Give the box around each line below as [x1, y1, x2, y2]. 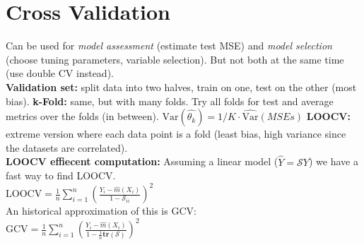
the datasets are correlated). [6, 140, 128, 155]
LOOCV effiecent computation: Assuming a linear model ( [6, 154, 278, 169]
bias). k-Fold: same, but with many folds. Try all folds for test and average [6, 93, 334, 108]
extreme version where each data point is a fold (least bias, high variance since [6, 126, 346, 141]
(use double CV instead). [6, 66, 114, 80]
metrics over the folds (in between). [6, 109, 159, 124]
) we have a [308, 154, 358, 169]
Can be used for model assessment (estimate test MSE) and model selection [6, 38, 332, 53]
